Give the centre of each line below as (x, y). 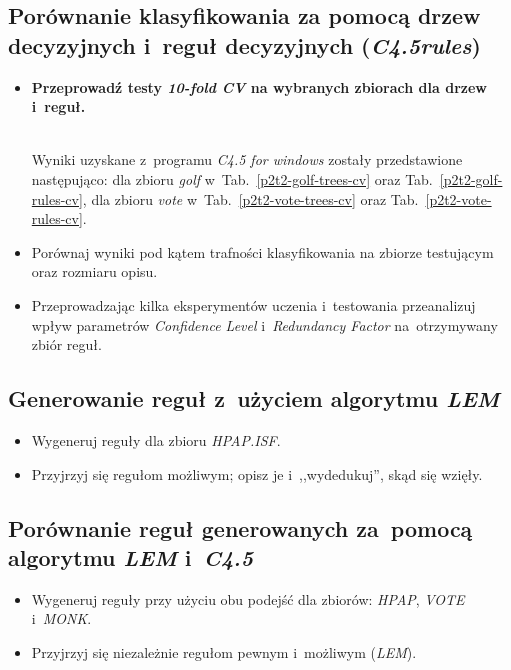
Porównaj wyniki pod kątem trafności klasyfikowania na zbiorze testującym (262, 251)
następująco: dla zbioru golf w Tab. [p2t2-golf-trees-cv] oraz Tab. (232, 178)
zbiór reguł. (66, 344)
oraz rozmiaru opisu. (94, 271)
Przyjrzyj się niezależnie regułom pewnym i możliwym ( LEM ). (224, 651)
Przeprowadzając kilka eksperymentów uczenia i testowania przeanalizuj (253, 304)
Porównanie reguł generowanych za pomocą (240, 527)
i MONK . (61, 618)
